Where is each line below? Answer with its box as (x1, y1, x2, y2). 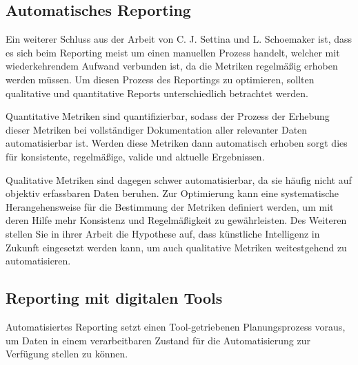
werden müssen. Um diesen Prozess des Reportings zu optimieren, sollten (6, 72, 315, 86)
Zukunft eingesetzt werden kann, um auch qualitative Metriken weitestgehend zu (6, 240, 347, 254)
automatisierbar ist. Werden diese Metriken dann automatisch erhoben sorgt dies (6, 136, 348, 150)
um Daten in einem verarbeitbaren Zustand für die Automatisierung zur (6, 333, 311, 347)
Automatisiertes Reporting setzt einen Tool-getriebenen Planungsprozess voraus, (6, 319, 346, 333)
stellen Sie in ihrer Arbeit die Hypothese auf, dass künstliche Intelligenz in (6, 226, 320, 240)
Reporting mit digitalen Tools (6, 287, 223, 309)
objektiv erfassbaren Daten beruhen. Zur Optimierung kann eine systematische (6, 186, 339, 200)
